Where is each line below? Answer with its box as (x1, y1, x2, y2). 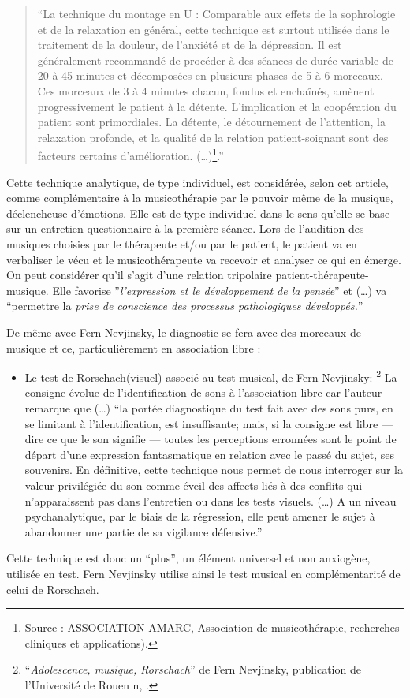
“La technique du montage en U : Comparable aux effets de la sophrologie (37, 6, 396, 21)
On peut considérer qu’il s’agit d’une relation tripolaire (6, 267, 272, 283)
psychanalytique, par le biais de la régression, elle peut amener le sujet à (24, 508, 375, 524)
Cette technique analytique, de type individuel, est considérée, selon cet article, (6, 174, 389, 190)
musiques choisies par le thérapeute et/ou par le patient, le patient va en (6, 235, 357, 252)
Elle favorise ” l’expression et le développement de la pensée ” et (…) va (52, 282, 387, 298)
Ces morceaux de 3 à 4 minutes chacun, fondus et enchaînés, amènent (37, 82, 375, 99)
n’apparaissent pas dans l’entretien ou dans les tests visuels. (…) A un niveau (24, 492, 397, 509)
